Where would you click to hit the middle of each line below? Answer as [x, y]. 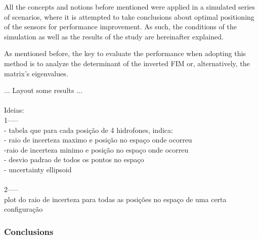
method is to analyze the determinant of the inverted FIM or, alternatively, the [127, 63]
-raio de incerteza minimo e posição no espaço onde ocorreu [96, 149]
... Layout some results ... [43, 90]
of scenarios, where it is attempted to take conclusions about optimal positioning [129, 16]
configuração [24, 209]
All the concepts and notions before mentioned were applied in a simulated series [129, 7]
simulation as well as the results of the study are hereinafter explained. [114, 36]
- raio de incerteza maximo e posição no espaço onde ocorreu [98, 140]
